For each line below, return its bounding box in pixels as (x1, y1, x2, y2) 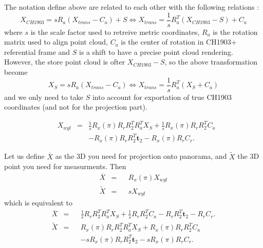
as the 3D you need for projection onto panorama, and (55, 151, 227, 161)
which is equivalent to (4, 197, 73, 208)
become (4, 67, 28, 77)
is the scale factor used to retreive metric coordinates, (30, 26, 200, 37)
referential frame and (4, 46, 70, 57)
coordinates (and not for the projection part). (4, 101, 147, 112)
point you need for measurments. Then (4, 161, 126, 172)
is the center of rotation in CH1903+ (121, 36, 237, 47)
